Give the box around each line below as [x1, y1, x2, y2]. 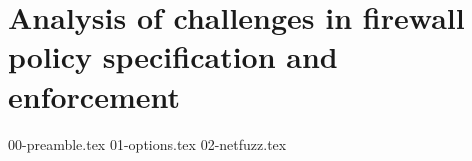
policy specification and [8, 36, 338, 77]
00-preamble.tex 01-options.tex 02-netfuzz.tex [8, 133, 287, 154]
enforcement [8, 75, 181, 116]
